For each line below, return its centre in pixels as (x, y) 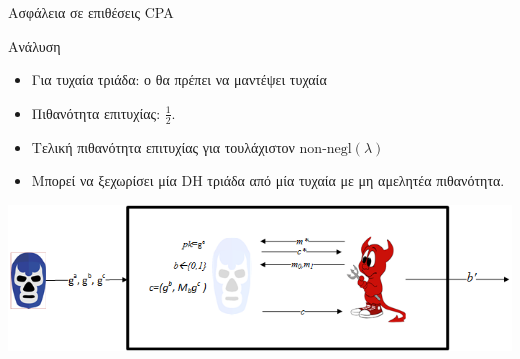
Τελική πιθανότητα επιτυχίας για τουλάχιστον (163, 146)
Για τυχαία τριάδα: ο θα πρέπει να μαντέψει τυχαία (179, 79)
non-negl (325, 148)
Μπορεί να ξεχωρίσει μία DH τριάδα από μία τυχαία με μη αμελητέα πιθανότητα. (268, 180)
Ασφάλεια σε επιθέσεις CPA (91, 12)
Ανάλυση (34, 45)
